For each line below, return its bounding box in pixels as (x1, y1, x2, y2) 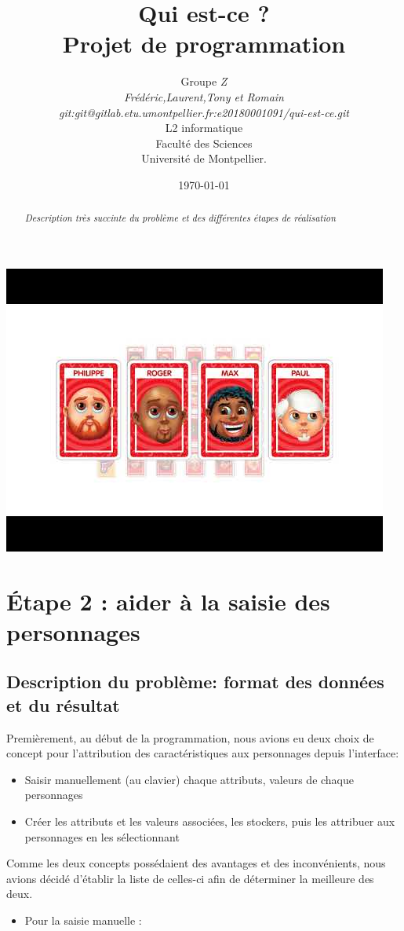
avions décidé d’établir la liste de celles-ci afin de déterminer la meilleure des (6, 870, 374, 886)
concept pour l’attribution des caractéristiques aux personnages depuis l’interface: (6, 745, 399, 761)
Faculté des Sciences (155, 134, 253, 151)
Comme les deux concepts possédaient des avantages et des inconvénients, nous (6, 855, 386, 871)
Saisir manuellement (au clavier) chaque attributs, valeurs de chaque (24, 771, 355, 787)
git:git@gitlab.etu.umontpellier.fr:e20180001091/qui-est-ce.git (58, 104, 350, 120)
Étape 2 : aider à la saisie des (6, 585, 330, 617)
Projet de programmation (62, 27, 346, 60)
